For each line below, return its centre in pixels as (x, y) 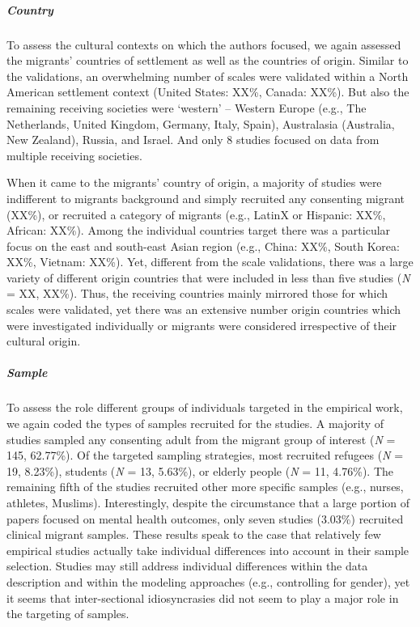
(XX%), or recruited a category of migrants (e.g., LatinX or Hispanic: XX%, (196, 214)
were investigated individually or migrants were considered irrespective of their (202, 325)
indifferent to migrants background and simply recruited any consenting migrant (206, 198)
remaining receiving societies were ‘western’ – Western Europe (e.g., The (187, 107)
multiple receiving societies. (74, 155)
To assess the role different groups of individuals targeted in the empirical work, (205, 407)
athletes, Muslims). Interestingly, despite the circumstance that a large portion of (208, 502)
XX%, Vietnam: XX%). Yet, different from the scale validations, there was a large (210, 262)
